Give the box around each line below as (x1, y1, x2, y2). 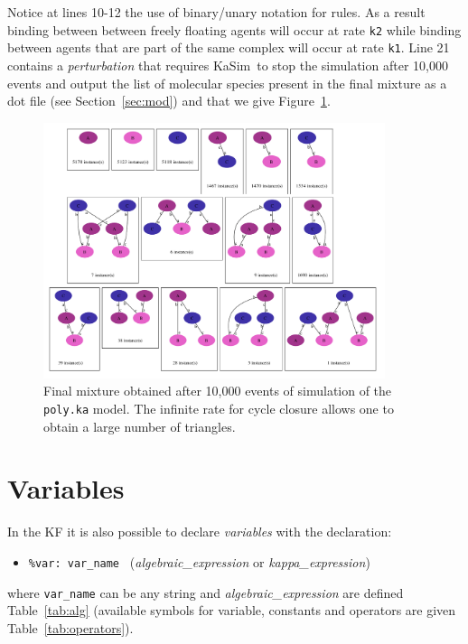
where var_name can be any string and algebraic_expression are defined (7, 583, 404, 602)
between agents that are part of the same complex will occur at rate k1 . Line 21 (7, 38, 450, 57)
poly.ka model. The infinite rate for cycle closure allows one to (43, 398, 394, 417)
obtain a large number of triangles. (43, 416, 236, 435)
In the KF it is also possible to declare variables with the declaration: (7, 522, 392, 541)
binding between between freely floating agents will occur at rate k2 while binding (7, 20, 462, 39)
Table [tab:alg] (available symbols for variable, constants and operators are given (7, 601, 456, 620)
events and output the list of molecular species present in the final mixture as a (7, 73, 447, 92)
